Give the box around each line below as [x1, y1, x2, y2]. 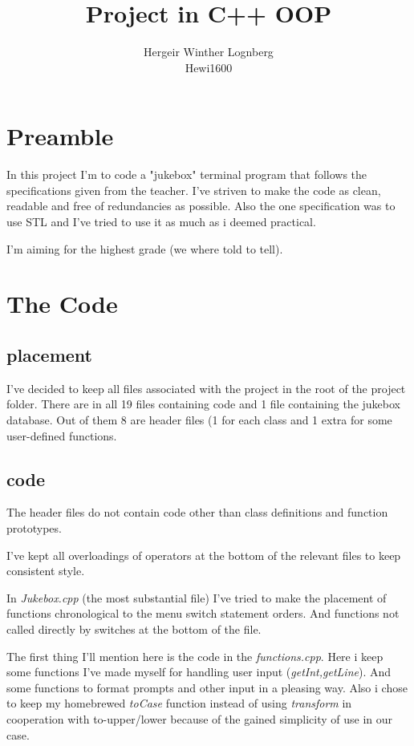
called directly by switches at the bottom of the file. [6, 620, 262, 637]
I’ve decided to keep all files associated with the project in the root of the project [6, 379, 406, 396]
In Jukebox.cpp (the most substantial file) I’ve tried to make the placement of [6, 589, 387, 606]
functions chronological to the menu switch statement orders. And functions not [6, 605, 400, 622]
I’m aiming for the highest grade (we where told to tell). [6, 240, 283, 257]
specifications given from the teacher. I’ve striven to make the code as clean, [6, 181, 381, 198]
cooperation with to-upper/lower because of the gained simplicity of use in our [6, 710, 393, 727]
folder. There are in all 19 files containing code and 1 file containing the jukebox [6, 395, 400, 412]
